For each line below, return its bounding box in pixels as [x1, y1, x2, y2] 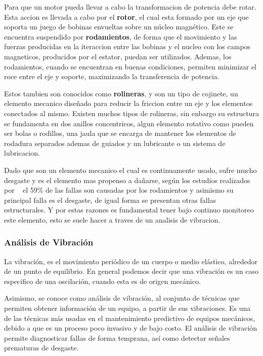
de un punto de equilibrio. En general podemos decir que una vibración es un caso [4, 266, 259, 276]
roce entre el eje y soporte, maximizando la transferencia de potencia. [4, 71, 220, 82]
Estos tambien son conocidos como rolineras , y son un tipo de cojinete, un [4, 88, 238, 98]
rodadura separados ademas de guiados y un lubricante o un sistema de [4, 137, 226, 148]
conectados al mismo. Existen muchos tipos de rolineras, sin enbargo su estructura [4, 108, 259, 118]
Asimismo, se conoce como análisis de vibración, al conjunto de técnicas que [4, 293, 240, 303]
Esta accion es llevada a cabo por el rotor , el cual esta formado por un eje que [4, 11, 249, 22]
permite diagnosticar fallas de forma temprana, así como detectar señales [4, 332, 230, 343]
